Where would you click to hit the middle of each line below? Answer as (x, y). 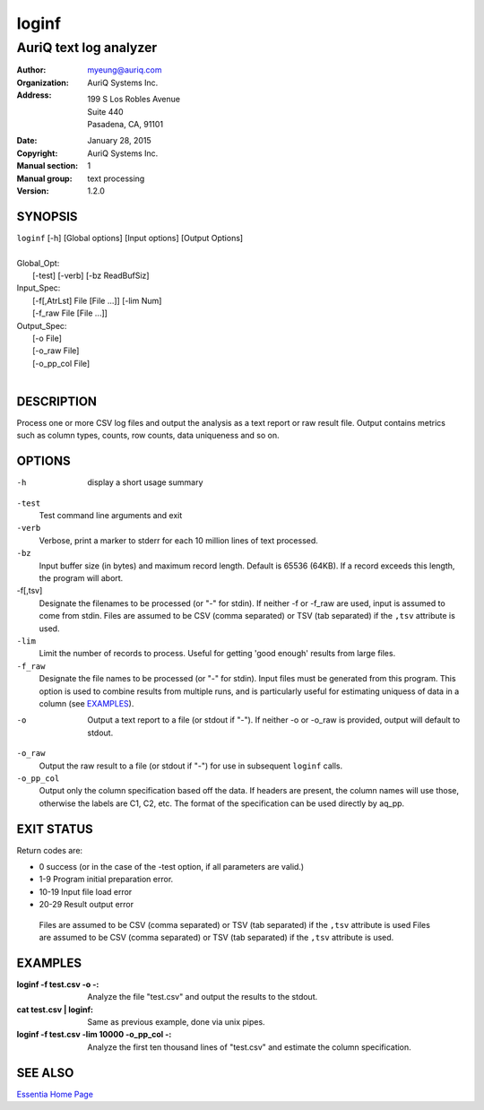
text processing (116, 178)
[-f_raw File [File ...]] (70, 313)
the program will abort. (81, 578)
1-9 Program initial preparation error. (106, 880)
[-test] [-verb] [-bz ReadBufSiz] (91, 275)
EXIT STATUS (55, 829)
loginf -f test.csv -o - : (58, 984)
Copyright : (37, 153)
